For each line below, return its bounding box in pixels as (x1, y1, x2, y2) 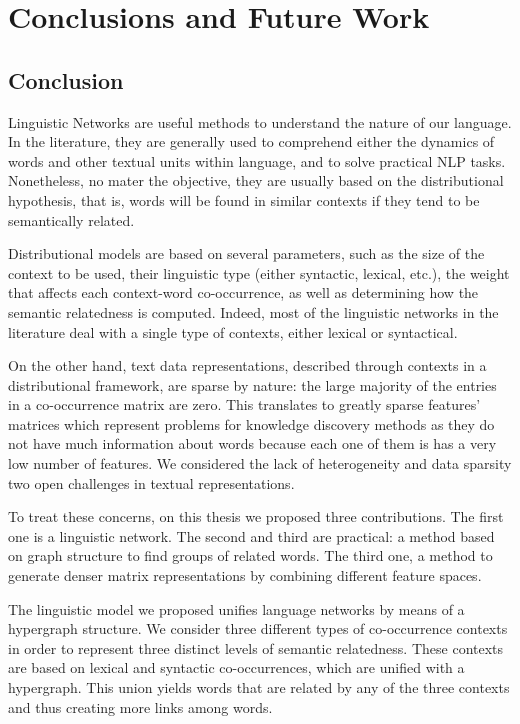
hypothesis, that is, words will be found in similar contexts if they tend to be (8, 189, 480, 210)
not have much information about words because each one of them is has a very (8, 433, 497, 454)
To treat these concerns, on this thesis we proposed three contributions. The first (8, 506, 504, 527)
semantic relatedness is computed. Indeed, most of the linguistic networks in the (8, 301, 499, 322)
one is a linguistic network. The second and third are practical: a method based (8, 525, 495, 546)
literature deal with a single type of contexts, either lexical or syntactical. (8, 321, 458, 342)
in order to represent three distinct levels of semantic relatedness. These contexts (8, 637, 504, 658)
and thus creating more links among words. (8, 696, 273, 717)
